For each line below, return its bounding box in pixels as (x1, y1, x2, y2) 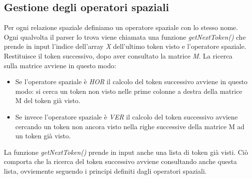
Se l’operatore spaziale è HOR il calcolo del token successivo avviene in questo (15, 76, 248, 87)
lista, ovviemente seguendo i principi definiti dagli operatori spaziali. (4, 165, 207, 176)
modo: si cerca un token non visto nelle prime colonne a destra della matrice (15, 86, 242, 96)
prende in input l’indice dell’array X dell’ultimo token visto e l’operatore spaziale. (4, 41, 247, 51)
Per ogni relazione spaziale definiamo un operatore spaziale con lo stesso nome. (4, 22, 238, 32)
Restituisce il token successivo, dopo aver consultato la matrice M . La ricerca (4, 50, 233, 60)
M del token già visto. (15, 95, 80, 105)
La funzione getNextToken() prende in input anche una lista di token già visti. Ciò (4, 147, 248, 157)
